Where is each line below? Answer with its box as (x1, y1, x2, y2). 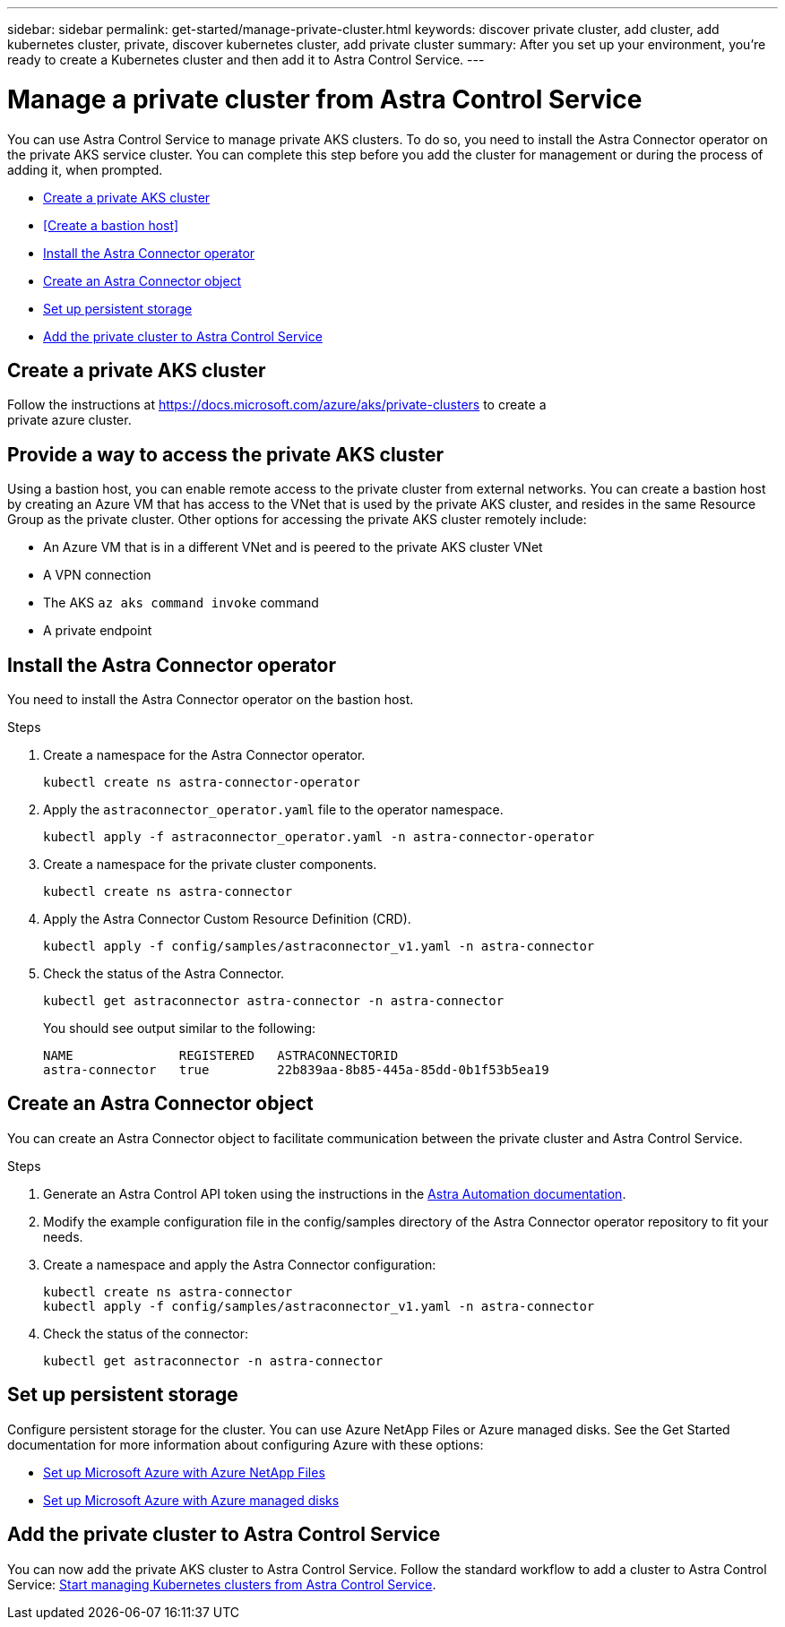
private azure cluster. (7, 412, 132, 428)
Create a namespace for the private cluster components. (43, 857, 377, 873)
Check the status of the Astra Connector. (43, 966, 285, 982)
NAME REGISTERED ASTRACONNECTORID (43, 1048, 399, 1063)
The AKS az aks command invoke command (43, 595, 319, 611)
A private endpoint (43, 623, 152, 639)
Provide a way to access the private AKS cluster (7, 443, 444, 466)
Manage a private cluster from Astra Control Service (7, 83, 643, 115)
